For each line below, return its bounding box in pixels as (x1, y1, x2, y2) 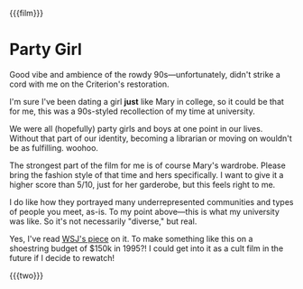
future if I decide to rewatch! (9, 252, 115, 263)
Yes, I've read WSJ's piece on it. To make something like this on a (9, 233, 253, 244)
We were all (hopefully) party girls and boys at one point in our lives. (9, 123, 263, 134)
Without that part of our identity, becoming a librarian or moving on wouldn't (9, 133, 293, 144)
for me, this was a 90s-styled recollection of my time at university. (9, 106, 255, 117)
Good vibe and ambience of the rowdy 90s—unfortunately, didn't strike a (9, 69, 281, 79)
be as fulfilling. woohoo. (9, 142, 99, 153)
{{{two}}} (9, 270, 44, 281)
